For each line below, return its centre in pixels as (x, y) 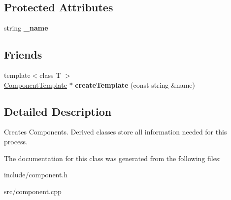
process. (16, 141)
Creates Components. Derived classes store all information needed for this (115, 132)
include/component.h (36, 175)
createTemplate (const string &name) (135, 84)
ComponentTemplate (35, 84)
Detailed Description (58, 111)
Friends (23, 54)
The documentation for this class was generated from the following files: (113, 158)
